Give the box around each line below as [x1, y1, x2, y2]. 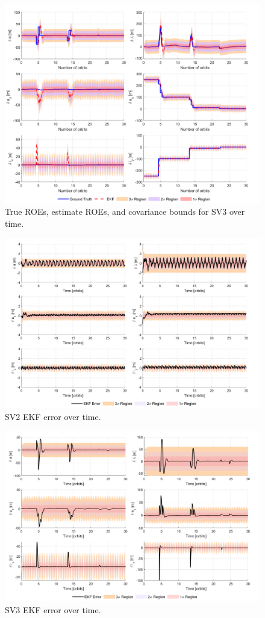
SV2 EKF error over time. [5, 410, 101, 422]
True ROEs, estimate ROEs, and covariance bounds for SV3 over [5, 205, 245, 218]
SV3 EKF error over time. [5, 603, 101, 616]
